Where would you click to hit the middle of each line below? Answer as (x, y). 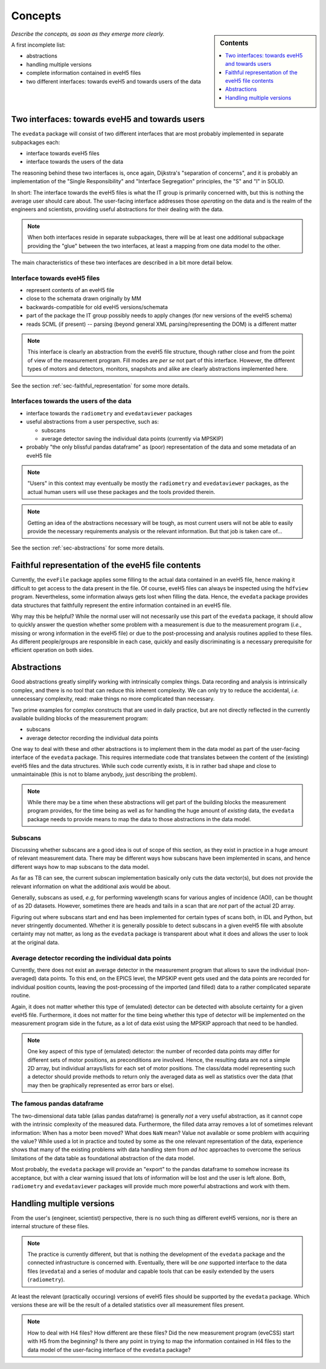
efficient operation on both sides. (52, 650)
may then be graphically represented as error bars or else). (101, 1085)
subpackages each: (36, 142)
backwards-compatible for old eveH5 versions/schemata (97, 307)
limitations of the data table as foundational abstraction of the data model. (103, 1158)
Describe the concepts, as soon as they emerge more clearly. (88, 34)
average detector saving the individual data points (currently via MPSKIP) (132, 438)
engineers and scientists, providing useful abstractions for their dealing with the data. (117, 209)
